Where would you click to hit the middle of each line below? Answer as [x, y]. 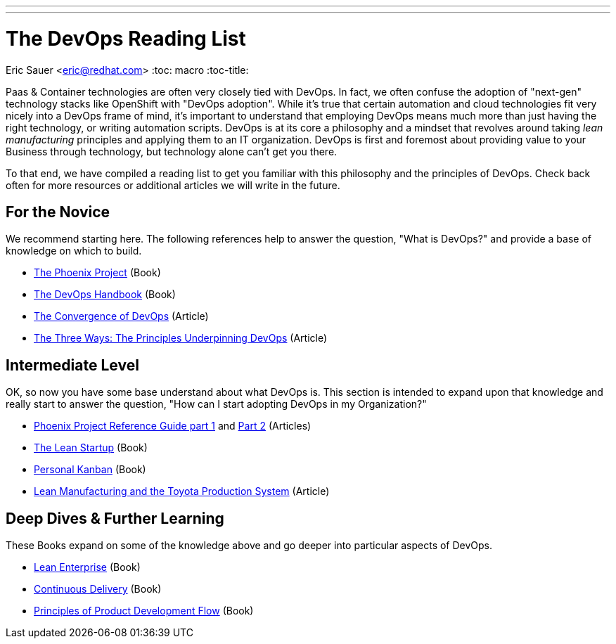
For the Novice [58, 212]
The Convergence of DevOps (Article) [121, 316]
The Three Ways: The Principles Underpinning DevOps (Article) [181, 338]
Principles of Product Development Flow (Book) [144, 611]
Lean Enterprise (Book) [87, 567]
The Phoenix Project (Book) [97, 273]
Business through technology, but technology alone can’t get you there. [172, 151]
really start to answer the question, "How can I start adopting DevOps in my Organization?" [216, 404]
